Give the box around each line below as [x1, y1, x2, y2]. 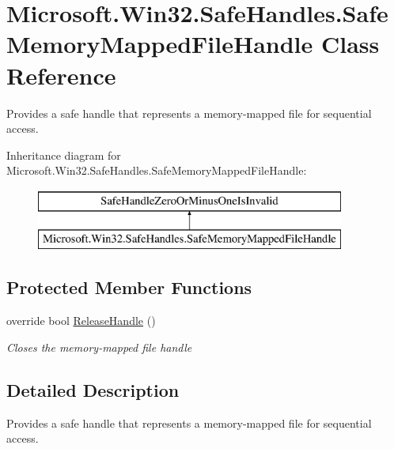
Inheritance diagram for [6, 146, 121, 163]
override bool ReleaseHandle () [6, 312, 156, 329]
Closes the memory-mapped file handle [6, 338, 192, 355]
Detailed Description [6, 377, 180, 402]
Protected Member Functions [6, 275, 252, 300]
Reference [6, 58, 116, 91]
